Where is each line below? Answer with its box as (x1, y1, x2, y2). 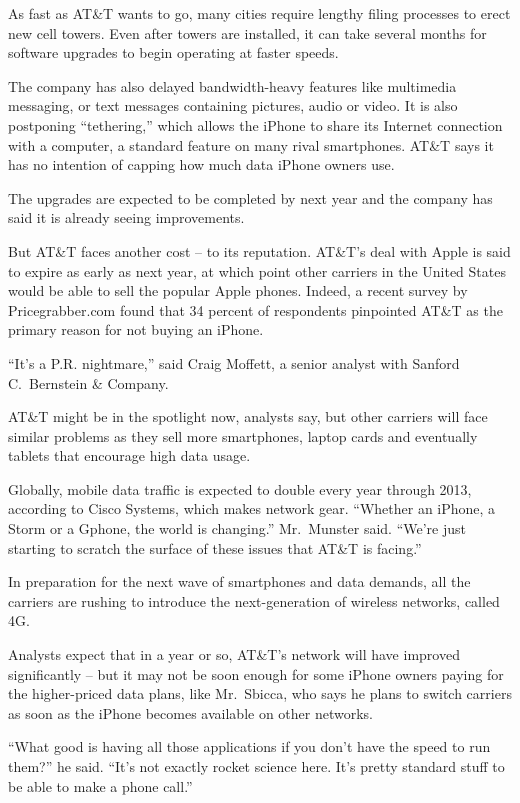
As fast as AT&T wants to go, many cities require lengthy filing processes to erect (8, 3, 511, 23)
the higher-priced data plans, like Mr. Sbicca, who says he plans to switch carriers (8, 683, 512, 704)
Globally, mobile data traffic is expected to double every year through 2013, (8, 478, 472, 499)
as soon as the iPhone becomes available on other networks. (8, 702, 374, 723)
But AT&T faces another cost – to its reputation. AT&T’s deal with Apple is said (8, 240, 511, 261)
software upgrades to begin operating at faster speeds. (8, 42, 339, 63)
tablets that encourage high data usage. (8, 445, 251, 466)
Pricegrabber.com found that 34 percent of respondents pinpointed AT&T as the (8, 299, 503, 320)
